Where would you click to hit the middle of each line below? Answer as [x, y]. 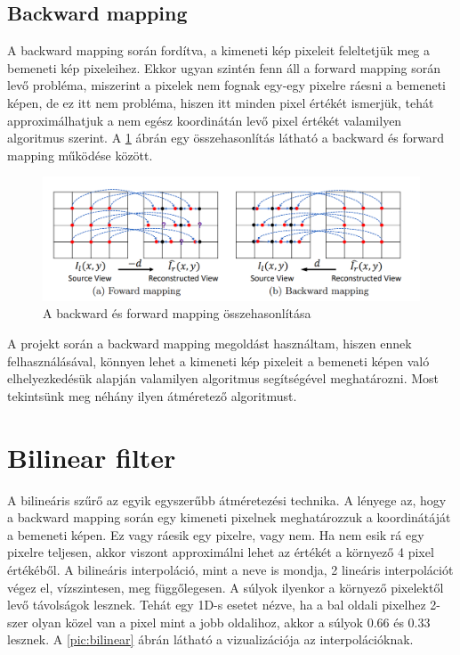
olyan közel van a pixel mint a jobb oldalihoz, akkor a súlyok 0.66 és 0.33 [231, 622]
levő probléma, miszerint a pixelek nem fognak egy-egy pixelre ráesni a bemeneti [226, 85]
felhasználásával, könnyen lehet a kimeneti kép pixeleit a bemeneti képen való [218, 360]
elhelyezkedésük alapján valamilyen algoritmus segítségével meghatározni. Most [223, 378]
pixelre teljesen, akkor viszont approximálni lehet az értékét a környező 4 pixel [221, 552]
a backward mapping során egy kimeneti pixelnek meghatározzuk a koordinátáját [229, 517]
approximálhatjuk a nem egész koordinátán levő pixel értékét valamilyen [205, 120]
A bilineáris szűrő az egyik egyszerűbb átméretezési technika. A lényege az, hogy [227, 499]
